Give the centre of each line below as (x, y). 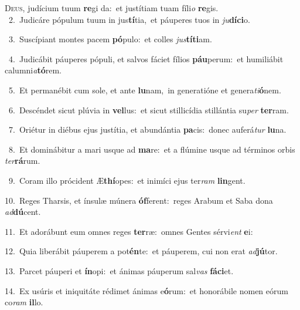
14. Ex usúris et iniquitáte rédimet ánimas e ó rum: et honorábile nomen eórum (146, 290)
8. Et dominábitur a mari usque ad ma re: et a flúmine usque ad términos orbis (152, 149)
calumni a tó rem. (33, 70)
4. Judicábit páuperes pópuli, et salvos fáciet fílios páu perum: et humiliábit (146, 58)
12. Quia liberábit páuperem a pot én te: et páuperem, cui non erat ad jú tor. (141, 251)
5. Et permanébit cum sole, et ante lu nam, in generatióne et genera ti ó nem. (145, 90)
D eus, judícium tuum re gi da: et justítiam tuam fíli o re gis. (112, 8)
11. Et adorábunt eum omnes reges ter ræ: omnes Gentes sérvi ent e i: (129, 231)
